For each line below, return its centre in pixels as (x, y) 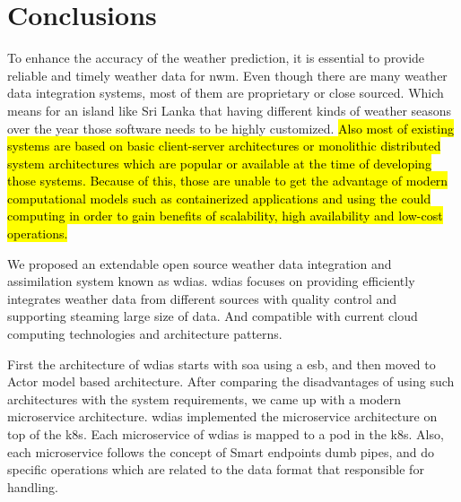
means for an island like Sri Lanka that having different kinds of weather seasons (230, 110)
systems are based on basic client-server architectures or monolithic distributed (224, 146)
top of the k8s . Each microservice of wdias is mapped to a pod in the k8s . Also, (226, 434)
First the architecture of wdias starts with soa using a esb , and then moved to (222, 364)
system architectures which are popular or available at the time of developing (219, 163)
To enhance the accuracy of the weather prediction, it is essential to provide (216, 58)
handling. (33, 486)
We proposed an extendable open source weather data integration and (200, 263)
